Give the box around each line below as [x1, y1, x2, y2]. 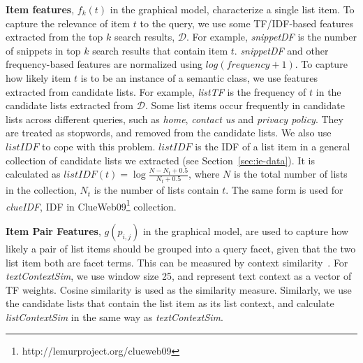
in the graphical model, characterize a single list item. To [110, 2, 355, 16]
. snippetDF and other [234, 43, 329, 57]
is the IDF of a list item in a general [195, 138, 350, 153]
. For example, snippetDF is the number [186, 29, 357, 44]
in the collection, [6, 183, 77, 197]
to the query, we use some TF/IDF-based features [140, 15, 353, 30]
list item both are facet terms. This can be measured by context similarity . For [6, 255, 348, 269]
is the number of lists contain [94, 183, 219, 197]
